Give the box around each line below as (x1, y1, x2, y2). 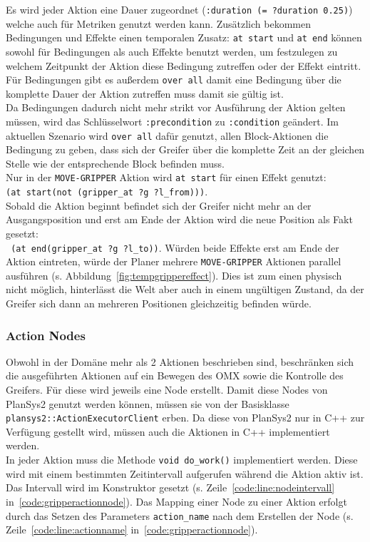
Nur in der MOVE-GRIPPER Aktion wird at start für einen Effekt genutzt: (6, 170, 327, 185)
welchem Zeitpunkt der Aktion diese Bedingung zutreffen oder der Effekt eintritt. (6, 58, 361, 73)
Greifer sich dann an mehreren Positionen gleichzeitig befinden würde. (6, 296, 312, 311)
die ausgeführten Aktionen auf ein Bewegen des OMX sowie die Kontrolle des (6, 368, 344, 383)
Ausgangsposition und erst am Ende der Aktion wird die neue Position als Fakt (6, 212, 353, 227)
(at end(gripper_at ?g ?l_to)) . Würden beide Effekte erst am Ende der (11, 240, 339, 255)
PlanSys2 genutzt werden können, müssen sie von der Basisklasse (6, 396, 289, 411)
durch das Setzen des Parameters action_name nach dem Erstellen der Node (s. (6, 508, 354, 523)
